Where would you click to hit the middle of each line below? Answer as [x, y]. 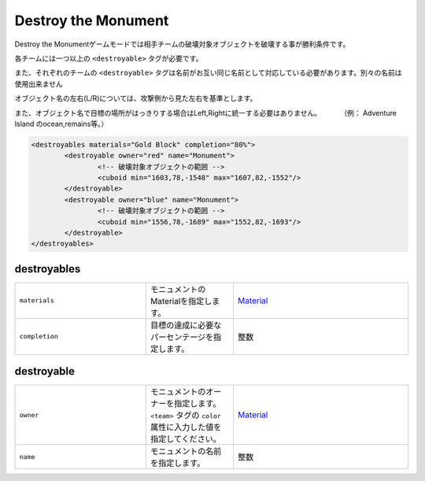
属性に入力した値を [186, 427]
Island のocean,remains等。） [61, 124]
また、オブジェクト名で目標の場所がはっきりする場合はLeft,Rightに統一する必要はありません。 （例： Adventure [206, 113]
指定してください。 [186, 439]
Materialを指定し [181, 301]
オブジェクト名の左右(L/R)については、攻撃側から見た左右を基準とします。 [136, 98]
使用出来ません [39, 83]
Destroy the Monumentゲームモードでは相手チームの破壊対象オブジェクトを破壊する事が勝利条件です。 [182, 44]
